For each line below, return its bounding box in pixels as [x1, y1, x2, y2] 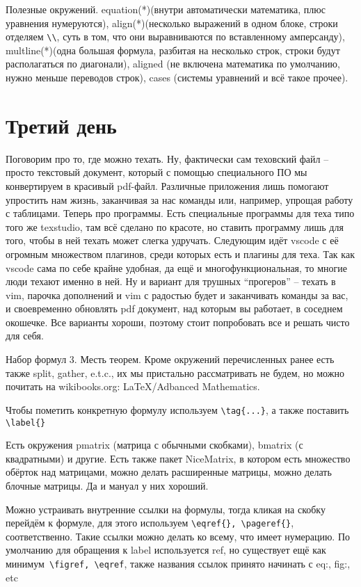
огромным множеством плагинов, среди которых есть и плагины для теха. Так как [6, 246, 355, 261]
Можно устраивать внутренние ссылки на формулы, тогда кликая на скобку [6, 501, 326, 516]
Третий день [6, 111, 117, 139]
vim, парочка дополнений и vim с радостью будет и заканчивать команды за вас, [6, 287, 348, 302]
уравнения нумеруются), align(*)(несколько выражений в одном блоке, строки [6, 15, 338, 30]
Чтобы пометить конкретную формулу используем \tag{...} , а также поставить [6, 402, 349, 417]
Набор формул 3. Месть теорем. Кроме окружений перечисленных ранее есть [6, 352, 335, 367]
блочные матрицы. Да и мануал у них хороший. [6, 478, 209, 492]
